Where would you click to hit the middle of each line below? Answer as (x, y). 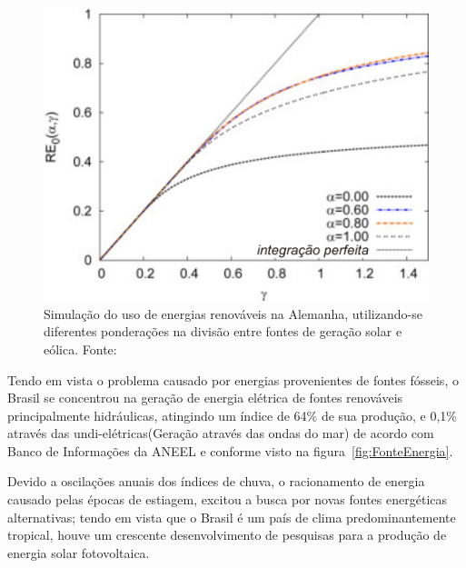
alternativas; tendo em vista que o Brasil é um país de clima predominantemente (232, 517)
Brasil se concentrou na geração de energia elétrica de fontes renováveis (205, 398)
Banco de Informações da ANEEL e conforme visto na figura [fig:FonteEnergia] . (230, 450)
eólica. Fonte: (80, 349)
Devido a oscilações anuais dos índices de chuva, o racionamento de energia (216, 481)
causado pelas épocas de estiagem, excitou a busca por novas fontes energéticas (228, 499)
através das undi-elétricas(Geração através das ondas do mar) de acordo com (221, 433)
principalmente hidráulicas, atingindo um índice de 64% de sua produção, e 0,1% (232, 415)
